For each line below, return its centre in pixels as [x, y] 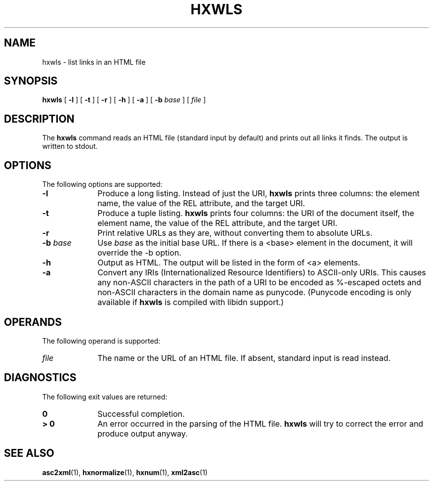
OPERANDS [33, 322]
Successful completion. [141, 414]
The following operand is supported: [101, 341]
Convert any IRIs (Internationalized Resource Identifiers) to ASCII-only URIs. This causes [262, 273]
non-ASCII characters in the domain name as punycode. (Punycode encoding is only [255, 292]
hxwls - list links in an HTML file [94, 62]
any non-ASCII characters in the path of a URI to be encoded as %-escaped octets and [259, 283]
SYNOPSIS [31, 81]
